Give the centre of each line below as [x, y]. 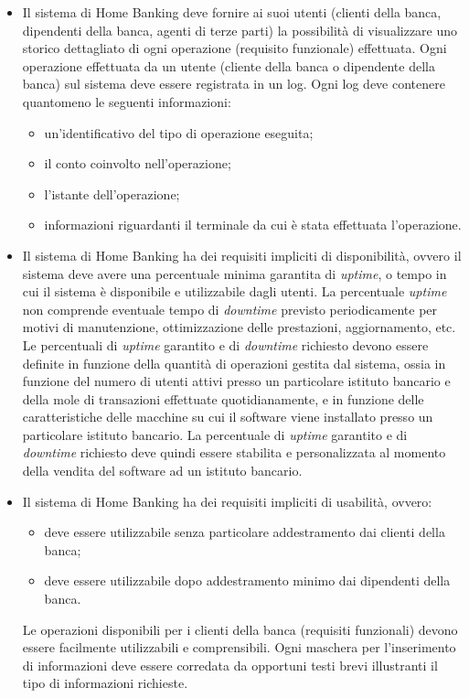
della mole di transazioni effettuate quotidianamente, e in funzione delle [223, 398]
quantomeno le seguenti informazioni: [127, 101]
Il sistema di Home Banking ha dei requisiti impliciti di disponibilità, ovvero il [242, 255]
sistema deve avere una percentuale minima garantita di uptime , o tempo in [234, 273]
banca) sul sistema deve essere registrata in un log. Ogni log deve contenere [234, 84]
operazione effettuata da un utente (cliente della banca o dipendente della [229, 65]
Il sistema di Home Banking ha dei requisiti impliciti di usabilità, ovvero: [227, 501]
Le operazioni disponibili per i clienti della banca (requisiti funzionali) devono [240, 629]
